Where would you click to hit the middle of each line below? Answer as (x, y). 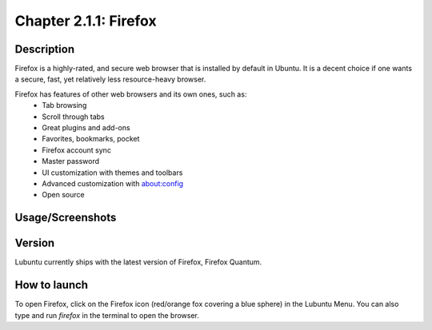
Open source (63, 195)
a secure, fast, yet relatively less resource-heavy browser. (110, 79)
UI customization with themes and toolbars (112, 173)
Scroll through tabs (73, 117)
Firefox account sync (77, 150)
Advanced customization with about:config (113, 183)
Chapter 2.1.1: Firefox (86, 21)
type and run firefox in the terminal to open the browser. (107, 315)
